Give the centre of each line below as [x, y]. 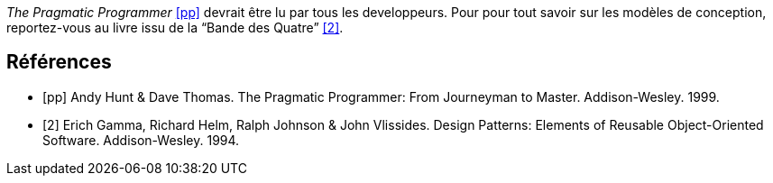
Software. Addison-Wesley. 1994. [141, 140]
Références [59, 62]
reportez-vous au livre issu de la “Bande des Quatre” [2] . [175, 27]
